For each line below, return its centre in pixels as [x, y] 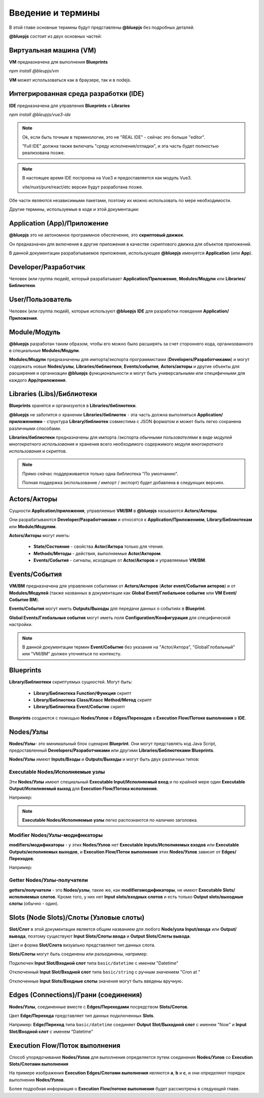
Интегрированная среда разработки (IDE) [77, 94]
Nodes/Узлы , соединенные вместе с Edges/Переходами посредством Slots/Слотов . [99, 1007]
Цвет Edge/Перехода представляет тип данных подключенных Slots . [82, 1015]
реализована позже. [44, 153]
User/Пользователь [41, 300]
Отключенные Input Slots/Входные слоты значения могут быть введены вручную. [96, 981]
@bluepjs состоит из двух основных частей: [55, 36]
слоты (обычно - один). [34, 904]
